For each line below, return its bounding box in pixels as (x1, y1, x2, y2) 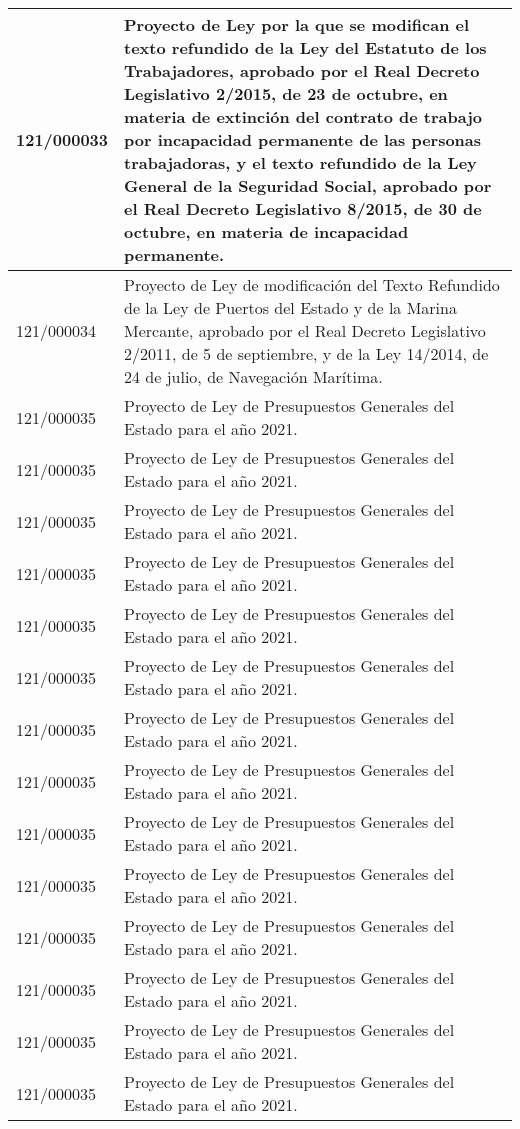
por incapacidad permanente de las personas (124, 128, 482, 151)
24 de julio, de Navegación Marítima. (124, 365, 383, 388)
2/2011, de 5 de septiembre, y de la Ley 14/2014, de (124, 342, 489, 365)
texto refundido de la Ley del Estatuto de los (124, 36, 487, 59)
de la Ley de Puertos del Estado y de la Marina (124, 296, 457, 319)
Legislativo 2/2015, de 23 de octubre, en (124, 82, 448, 105)
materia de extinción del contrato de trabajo (124, 105, 482, 128)
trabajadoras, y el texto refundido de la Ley (124, 151, 477, 174)
